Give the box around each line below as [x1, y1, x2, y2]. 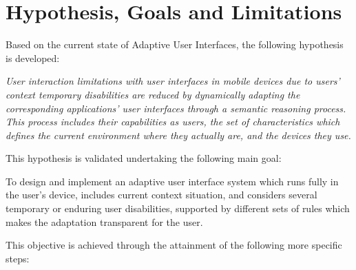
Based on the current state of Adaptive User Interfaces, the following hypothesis [6, 37, 344, 52]
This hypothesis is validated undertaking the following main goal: [6, 151, 282, 165]
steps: [6, 251, 30, 265]
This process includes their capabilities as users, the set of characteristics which [6, 114, 340, 129]
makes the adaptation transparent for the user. [6, 214, 203, 229]
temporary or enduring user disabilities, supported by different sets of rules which [6, 201, 350, 216]
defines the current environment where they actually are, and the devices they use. [6, 127, 351, 142]
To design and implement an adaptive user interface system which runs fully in [6, 174, 339, 188]
